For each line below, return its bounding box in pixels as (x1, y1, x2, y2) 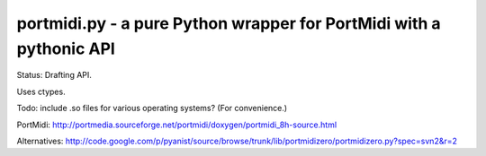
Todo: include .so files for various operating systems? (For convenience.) (16, 103, 288, 114)
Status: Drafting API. (16, 70, 92, 81)
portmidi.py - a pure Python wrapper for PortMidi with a (16, 13, 441, 33)
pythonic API (16, 39, 116, 58)
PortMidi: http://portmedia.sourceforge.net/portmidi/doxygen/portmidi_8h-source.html (16, 119, 337, 130)
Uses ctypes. (16, 86, 67, 97)
